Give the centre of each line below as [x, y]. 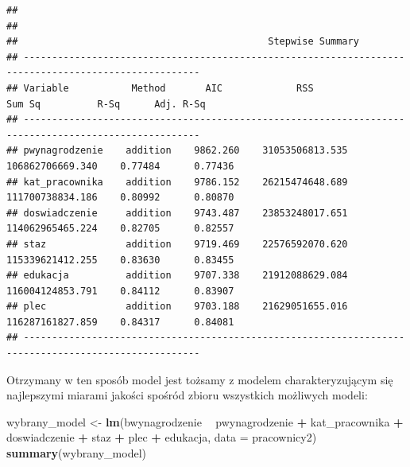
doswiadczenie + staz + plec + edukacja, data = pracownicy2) [162, 437]
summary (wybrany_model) [76, 453]
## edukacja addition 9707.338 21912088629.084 [177, 276]
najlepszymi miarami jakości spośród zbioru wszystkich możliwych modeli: [187, 395]
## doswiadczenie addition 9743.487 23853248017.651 [177, 213]
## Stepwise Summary [183, 42]
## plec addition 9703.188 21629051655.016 [177, 307]
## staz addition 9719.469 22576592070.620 [177, 244]
